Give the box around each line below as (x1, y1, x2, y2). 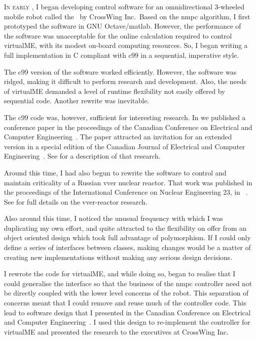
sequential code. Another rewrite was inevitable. (4, 95, 149, 106)
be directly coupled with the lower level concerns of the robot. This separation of (4, 288, 249, 298)
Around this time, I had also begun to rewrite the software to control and (4, 167, 227, 177)
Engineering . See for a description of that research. (4, 151, 161, 161)
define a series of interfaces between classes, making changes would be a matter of (4, 242, 251, 253)
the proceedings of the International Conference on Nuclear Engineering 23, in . (4, 187, 248, 197)
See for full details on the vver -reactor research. (4, 196, 147, 207)
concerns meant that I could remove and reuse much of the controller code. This (4, 297, 247, 308)
